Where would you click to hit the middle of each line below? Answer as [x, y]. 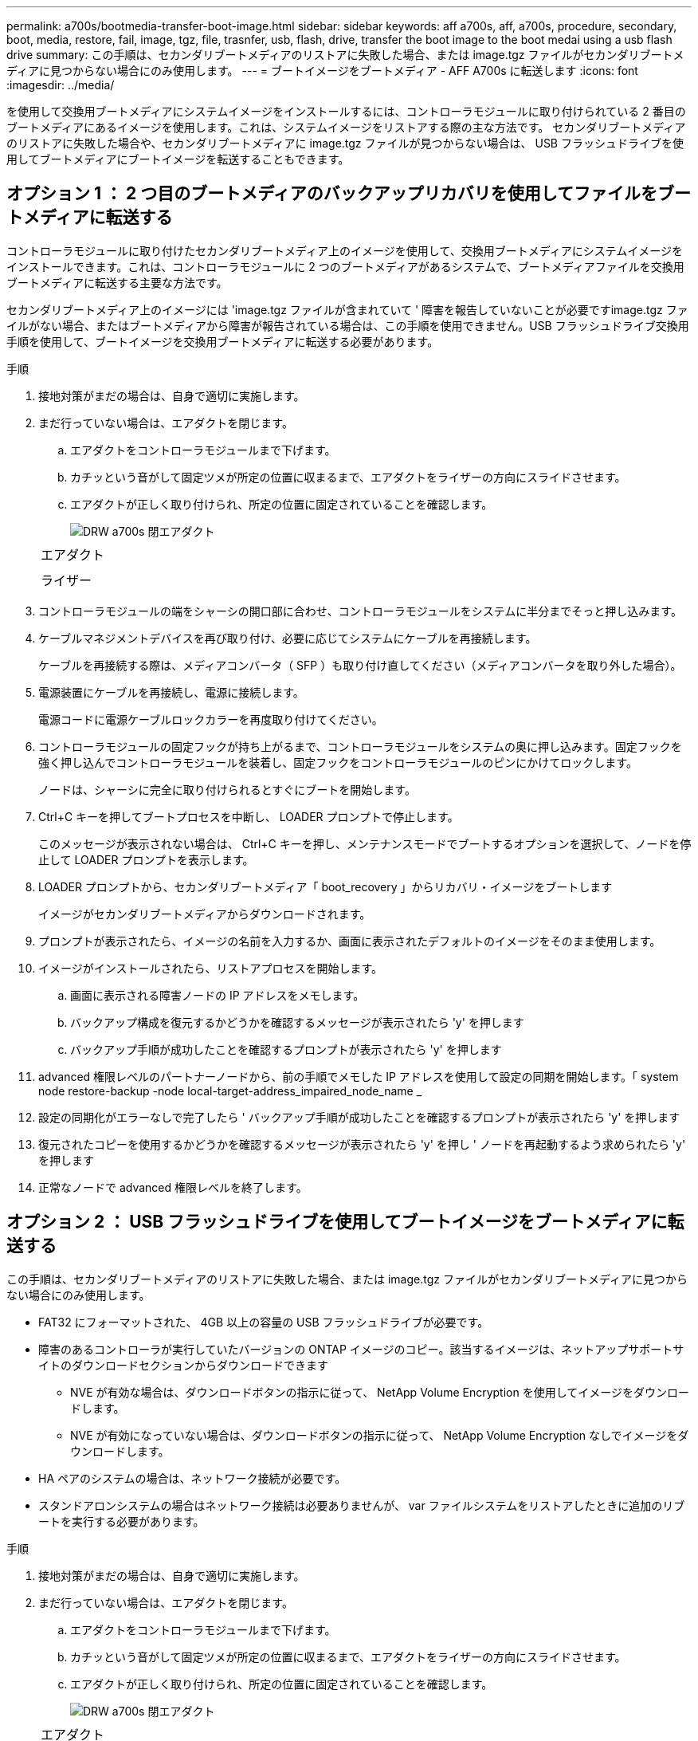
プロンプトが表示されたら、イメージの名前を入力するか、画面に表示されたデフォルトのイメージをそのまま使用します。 [350, 941]
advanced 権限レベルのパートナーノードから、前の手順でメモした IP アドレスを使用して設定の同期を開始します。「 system [359, 1076]
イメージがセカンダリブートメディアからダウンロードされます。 [205, 914]
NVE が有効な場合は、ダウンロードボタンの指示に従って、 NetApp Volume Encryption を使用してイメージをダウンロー [380, 1392]
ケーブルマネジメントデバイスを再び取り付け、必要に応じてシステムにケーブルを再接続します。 [288, 638]
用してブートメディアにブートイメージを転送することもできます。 [178, 159]
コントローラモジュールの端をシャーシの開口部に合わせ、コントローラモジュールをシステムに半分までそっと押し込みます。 [360, 611]
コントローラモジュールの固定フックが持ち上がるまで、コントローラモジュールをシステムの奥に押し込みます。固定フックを [360, 746]
